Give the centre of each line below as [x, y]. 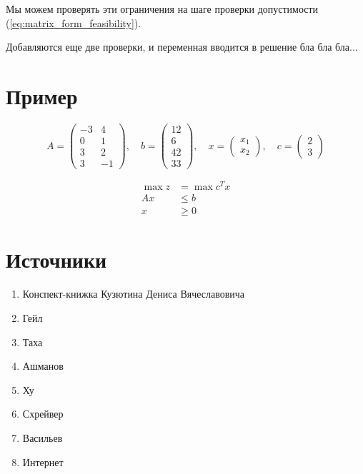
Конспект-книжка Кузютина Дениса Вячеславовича [134, 294]
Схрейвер [43, 414]
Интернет [43, 462]
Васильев [43, 437]
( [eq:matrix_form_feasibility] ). [74, 22]
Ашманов [43, 366]
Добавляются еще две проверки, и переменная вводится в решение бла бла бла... [182, 47]
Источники [56, 259]
